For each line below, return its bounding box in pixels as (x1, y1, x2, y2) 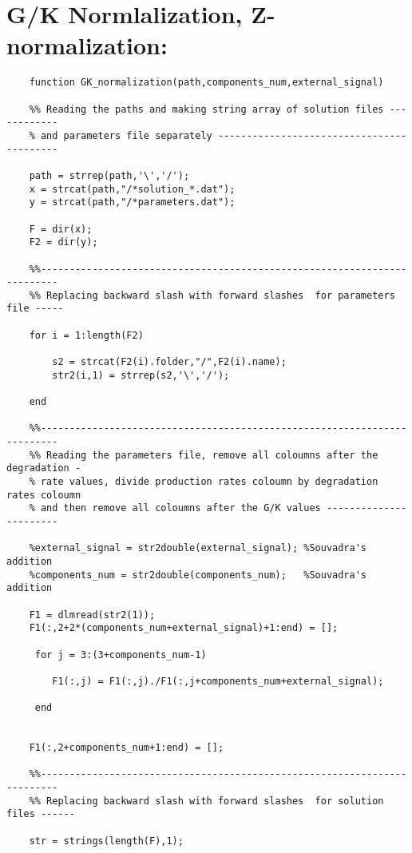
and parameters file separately (40, 129, 212, 141)
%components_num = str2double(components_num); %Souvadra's (29, 569, 367, 581)
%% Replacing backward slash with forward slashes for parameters (29, 289, 395, 301)
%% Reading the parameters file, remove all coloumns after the (29, 449, 378, 461)
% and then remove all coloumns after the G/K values (29, 502, 321, 514)
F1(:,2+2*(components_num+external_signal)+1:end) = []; (29, 622, 339, 634)
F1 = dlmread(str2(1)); (29, 609, 156, 621)
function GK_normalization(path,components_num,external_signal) (29, 77, 384, 89)
